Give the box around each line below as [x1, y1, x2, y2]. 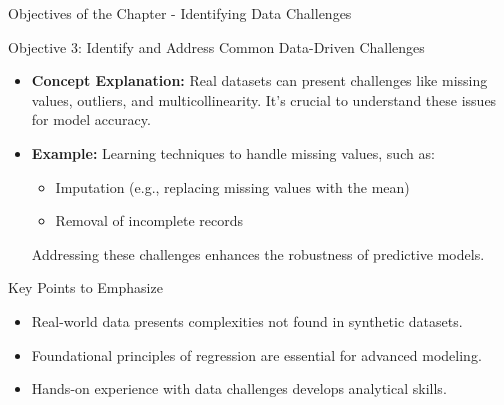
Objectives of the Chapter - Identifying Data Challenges [8, 3, 352, 23]
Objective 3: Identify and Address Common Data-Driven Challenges [8, 36, 425, 57]
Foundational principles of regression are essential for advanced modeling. [31, 344, 482, 365]
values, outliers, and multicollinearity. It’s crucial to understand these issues [31, 89, 497, 110]
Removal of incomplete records [55, 210, 243, 231]
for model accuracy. [31, 109, 151, 130]
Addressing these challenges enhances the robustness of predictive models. [31, 243, 485, 264]
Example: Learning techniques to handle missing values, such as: [31, 142, 435, 163]
